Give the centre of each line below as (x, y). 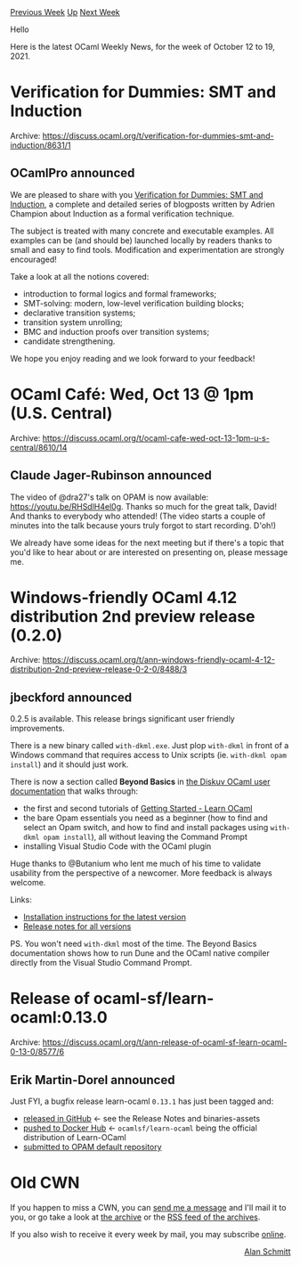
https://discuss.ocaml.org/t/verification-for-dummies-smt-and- (158, 135)
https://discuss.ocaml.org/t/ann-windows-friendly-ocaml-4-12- (158, 660)
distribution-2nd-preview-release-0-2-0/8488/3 (99, 669)
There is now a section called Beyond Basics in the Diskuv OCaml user (140, 782)
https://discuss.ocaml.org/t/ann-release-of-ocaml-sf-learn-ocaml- (165, 1042)
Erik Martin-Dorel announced (93, 1080)
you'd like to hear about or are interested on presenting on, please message (149, 552)
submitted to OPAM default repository (93, 1147)
